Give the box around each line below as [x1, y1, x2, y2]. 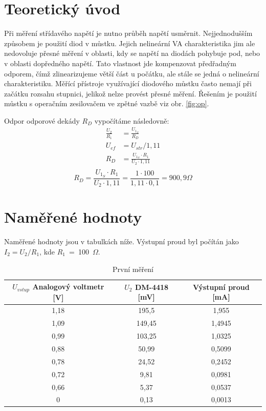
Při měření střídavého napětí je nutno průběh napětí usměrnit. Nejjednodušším [4, 28, 253, 38]
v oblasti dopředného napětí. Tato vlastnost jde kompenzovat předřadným [4, 57, 236, 68]
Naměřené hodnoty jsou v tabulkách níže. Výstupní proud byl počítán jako [4, 236, 239, 247]
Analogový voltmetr [32, 281, 104, 292]
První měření [112, 263, 153, 274]
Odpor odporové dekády [4, 115, 80, 126]
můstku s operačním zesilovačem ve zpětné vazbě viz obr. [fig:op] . [4, 98, 209, 109]
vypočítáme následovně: [94, 115, 169, 126]
